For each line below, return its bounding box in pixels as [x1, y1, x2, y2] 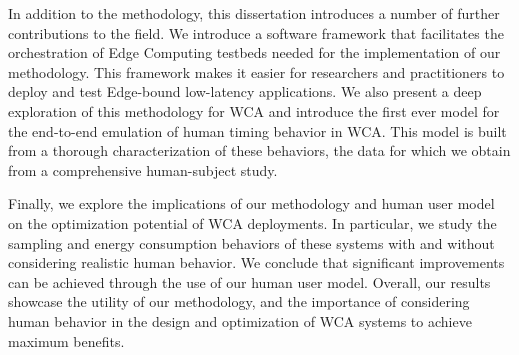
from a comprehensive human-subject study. [8, 159, 278, 180]
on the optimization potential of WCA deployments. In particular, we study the [8, 212, 497, 233]
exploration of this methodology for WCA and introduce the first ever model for [8, 100, 500, 121]
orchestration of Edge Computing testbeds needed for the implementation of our [8, 42, 501, 63]
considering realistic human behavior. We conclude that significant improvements [8, 252, 505, 273]
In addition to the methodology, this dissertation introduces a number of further [8, 3, 500, 23]
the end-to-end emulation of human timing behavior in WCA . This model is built [8, 120, 507, 141]
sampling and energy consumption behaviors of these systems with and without [8, 232, 495, 253]
